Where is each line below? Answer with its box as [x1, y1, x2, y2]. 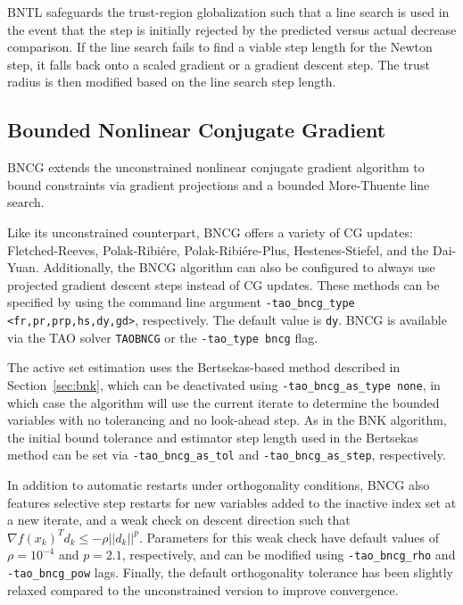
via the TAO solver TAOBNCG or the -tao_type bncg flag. [7, 327, 318, 346]
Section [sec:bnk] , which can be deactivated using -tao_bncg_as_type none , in [7, 375, 441, 394]
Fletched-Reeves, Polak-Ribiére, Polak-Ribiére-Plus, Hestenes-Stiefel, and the [7, 240, 429, 259]
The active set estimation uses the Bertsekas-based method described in [7, 358, 401, 377]
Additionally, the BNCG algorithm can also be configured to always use [43, 258, 435, 277]
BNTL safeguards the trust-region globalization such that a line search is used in [7, 3, 450, 21]
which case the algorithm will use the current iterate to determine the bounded [7, 393, 440, 411]
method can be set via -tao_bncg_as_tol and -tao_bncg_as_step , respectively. [7, 445, 446, 464]
